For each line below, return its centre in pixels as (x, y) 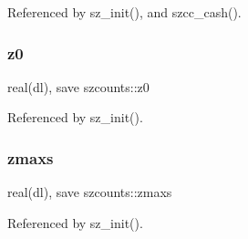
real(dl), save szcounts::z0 (78, 86)
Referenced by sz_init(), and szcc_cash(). (124, 12)
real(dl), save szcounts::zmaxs (90, 192)
